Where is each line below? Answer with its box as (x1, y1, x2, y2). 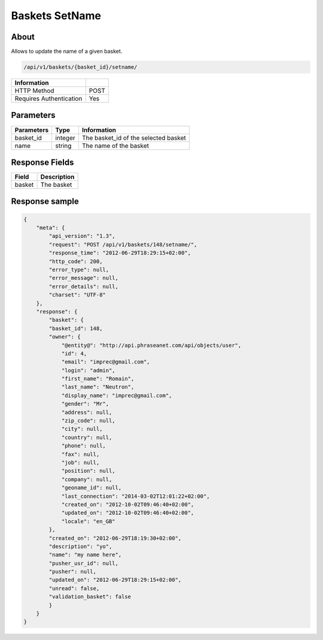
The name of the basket (81, 141, 150, 150)
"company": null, (61, 476, 112, 482)
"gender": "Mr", (61, 400, 109, 407)
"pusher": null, (48, 568, 97, 575)
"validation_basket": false (48, 593, 132, 600)
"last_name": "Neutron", (61, 384, 135, 391)
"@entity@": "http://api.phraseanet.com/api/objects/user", (61, 342, 242, 349)
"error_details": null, (48, 283, 119, 290)
